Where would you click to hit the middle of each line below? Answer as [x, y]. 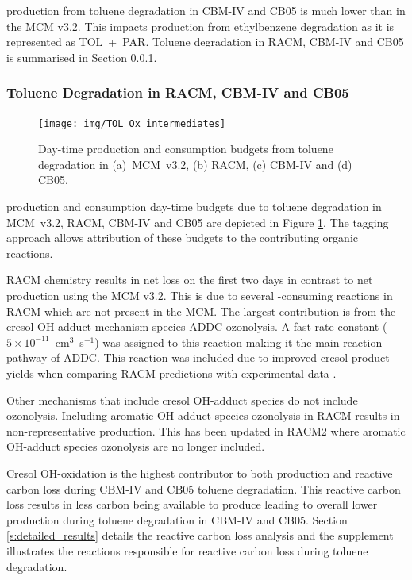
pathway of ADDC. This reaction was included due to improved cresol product [198, 357]
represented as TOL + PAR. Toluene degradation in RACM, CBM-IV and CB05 [205, 42]
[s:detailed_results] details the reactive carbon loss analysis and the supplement [200, 535]
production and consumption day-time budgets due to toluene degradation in [194, 207]
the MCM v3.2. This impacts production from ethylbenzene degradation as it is [200, 26]
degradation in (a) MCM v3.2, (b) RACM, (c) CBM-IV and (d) [195, 164]
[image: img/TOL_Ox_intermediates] [132, 123]
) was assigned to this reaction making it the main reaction [239, 342]
